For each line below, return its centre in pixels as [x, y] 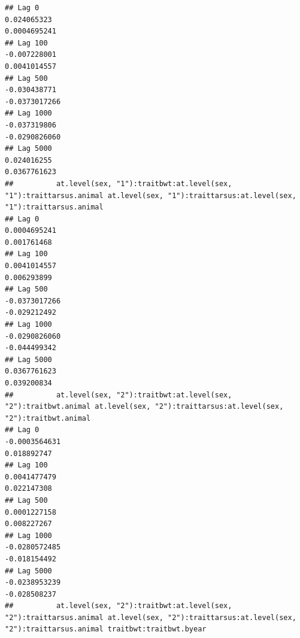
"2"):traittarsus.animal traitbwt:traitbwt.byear [106, 629]
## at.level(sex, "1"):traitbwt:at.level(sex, [119, 183]
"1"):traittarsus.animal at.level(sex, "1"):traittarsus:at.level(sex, [151, 195]
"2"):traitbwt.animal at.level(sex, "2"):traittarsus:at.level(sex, [144, 407]
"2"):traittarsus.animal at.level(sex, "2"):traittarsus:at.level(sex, [151, 617]
